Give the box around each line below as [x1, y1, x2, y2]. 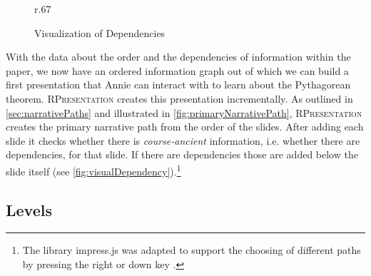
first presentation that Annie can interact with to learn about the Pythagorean [6, 77, 351, 92]
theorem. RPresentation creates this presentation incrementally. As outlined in [6, 91, 353, 106]
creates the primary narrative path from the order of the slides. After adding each [6, 119, 364, 134]
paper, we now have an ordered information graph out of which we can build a [6, 63, 349, 78]
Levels [6, 198, 52, 220]
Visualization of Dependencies [34, 25, 166, 40]
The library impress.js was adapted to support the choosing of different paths [22, 242, 361, 257]
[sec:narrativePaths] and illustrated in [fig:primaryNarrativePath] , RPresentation [6, 105, 362, 120]
